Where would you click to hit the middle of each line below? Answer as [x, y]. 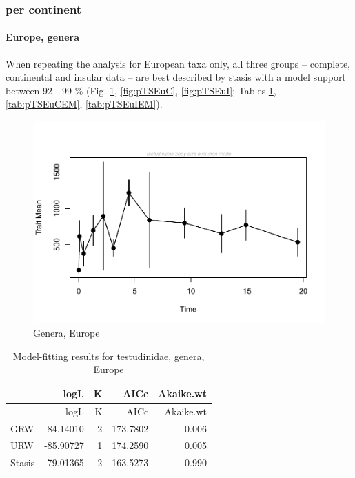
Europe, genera [43, 37]
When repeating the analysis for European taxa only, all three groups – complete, [178, 63]
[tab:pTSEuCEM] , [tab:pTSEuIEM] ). [84, 104]
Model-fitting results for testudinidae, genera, [109, 356]
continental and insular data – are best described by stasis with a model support [176, 77]
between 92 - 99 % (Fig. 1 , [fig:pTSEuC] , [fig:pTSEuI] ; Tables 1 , [141, 90]
